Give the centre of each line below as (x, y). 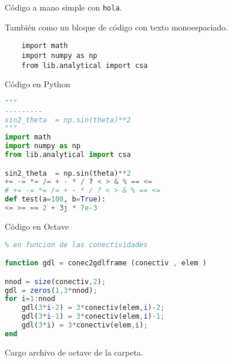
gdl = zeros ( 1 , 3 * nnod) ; (51, 290)
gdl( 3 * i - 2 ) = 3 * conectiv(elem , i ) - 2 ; (93, 308)
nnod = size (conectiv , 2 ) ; (55, 281)
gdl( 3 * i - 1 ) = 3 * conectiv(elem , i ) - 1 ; (93, 317)
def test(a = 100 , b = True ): (55, 199)
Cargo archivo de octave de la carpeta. (74, 352)
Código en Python (38, 84)
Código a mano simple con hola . (63, 7)
